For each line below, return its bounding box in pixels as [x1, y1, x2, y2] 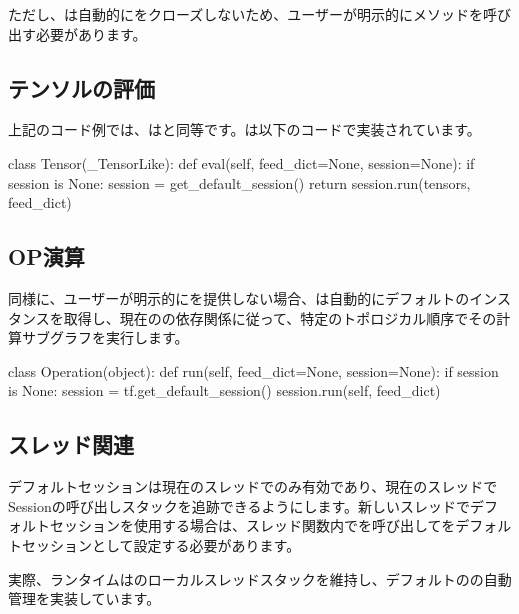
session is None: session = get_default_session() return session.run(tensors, [8, 172, 471, 193]
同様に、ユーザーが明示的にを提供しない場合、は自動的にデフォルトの [8, 287, 470, 308]
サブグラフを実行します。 [21, 327, 189, 348]
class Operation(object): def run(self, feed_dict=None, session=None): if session [8, 360, 499, 381]
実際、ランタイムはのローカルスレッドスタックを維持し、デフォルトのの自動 [8, 568, 512, 589]
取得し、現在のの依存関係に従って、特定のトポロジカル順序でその [63, 307, 497, 328]
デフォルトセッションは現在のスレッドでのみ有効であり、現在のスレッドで [8, 476, 498, 497]
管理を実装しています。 [8, 588, 161, 609]
